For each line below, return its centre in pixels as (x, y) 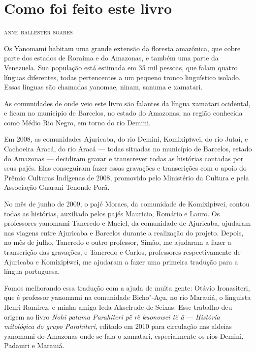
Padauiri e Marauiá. (34, 345)
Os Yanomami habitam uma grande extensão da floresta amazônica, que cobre (122, 48)
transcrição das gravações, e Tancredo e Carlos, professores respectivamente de (122, 252)
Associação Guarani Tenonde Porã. (57, 187)
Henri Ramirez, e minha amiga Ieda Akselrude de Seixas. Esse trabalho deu (118, 307)
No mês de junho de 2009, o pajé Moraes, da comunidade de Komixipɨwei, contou (127, 204)
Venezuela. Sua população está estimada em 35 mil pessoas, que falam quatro (121, 67)
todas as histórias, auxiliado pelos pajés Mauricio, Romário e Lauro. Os (112, 213)
